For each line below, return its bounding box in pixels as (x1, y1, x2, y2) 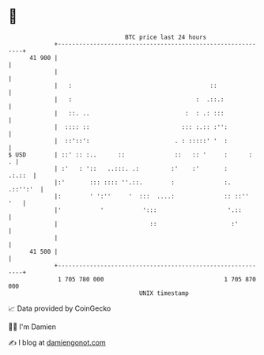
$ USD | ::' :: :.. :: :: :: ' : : (8, 150, 253, 159)
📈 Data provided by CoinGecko (8, 304, 111, 313)
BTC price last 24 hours (125, 33, 207, 41)
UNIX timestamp (138, 289, 190, 297)
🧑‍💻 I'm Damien (8, 322, 57, 331)
